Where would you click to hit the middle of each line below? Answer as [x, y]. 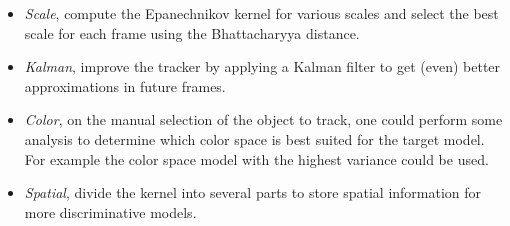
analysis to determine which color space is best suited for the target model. [254, 138]
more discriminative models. [110, 211]
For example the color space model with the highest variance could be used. [256, 158]
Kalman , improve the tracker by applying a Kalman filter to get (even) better [262, 66]
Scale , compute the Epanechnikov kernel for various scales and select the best [261, 13]
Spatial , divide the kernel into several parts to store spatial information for [253, 192]
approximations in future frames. [125, 85]
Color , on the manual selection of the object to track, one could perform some [263, 119]
